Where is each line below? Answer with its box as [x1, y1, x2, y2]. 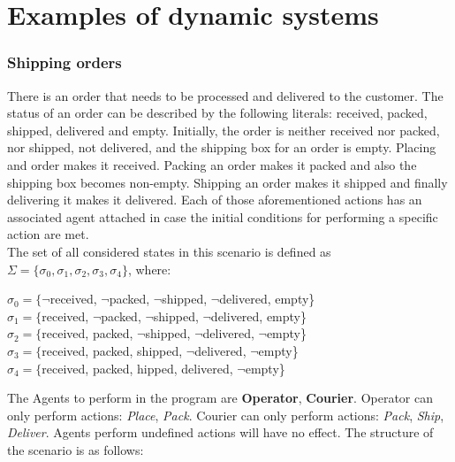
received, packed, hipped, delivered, [42, 358, 233, 377]
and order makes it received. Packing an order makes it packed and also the [7, 155, 417, 173]
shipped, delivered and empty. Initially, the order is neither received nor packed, [7, 120, 440, 139]
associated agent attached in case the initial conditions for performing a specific [7, 207, 438, 226]
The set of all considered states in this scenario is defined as [7, 242, 331, 260]
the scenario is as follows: [7, 440, 144, 458]
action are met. [7, 225, 89, 243]
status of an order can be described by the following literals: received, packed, [7, 104, 428, 122]
